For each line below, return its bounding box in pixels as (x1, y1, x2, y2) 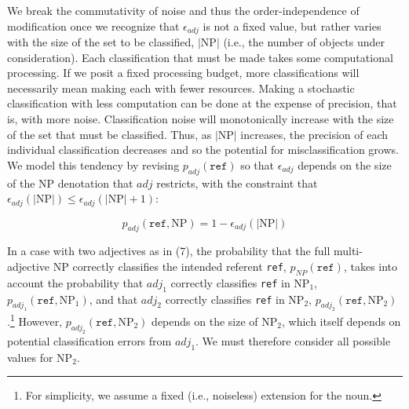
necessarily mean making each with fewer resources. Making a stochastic (7, 79, 355, 96)
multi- (333, 243, 363, 259)
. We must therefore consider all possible (195, 332, 391, 349)
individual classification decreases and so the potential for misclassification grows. (7, 141, 399, 158)
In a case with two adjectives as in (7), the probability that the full (7, 243, 330, 259)
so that (240, 156, 275, 173)
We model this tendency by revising (7, 156, 180, 173)
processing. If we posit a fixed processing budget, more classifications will (7, 64, 360, 81)
